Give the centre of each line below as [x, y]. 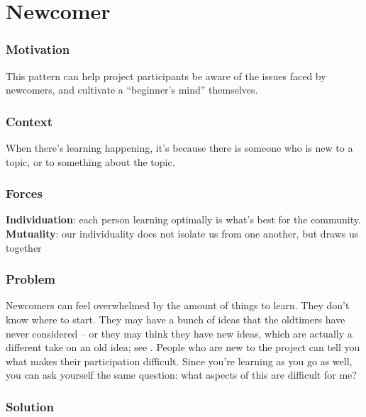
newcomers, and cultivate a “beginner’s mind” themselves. [132, 90]
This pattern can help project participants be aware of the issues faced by [166, 76]
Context [29, 121]
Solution [30, 406]
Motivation [38, 49]
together [24, 247]
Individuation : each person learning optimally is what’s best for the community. [183, 219]
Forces [24, 193]
